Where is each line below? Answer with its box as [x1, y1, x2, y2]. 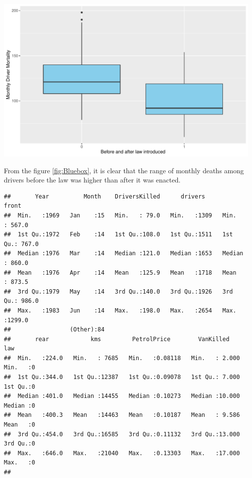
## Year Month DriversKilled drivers [4, 193, 205, 200]
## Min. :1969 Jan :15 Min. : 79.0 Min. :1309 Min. [4, 212, 236, 219]
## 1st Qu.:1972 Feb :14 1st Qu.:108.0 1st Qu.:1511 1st [4, 231, 233, 238]
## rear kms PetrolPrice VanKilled [4, 335, 230, 343]
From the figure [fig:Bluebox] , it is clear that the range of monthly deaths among [4, 165, 244, 175]
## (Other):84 [4, 326, 105, 333]
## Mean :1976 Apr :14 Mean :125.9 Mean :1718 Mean [4, 269, 236, 276]
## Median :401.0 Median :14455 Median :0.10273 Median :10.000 [4, 393, 240, 400]
